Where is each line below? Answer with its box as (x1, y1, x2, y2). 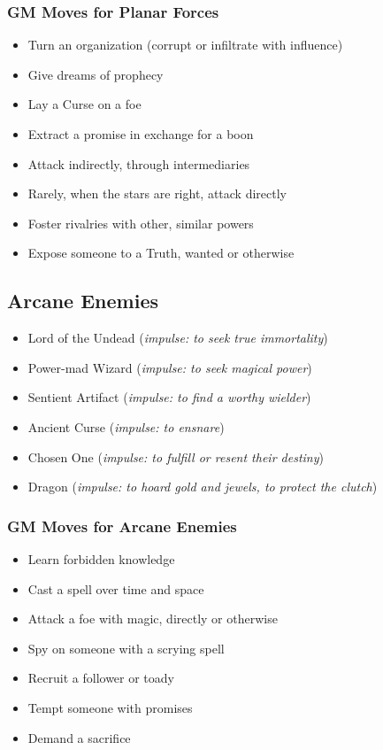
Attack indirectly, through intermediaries (27, 154, 250, 173)
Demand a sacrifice (27, 728, 131, 746)
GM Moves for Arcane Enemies (7, 514, 237, 537)
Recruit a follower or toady (27, 669, 174, 687)
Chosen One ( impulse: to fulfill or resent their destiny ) (27, 447, 324, 466)
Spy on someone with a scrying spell (27, 638, 225, 657)
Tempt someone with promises (27, 698, 193, 716)
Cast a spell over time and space (27, 579, 204, 598)
